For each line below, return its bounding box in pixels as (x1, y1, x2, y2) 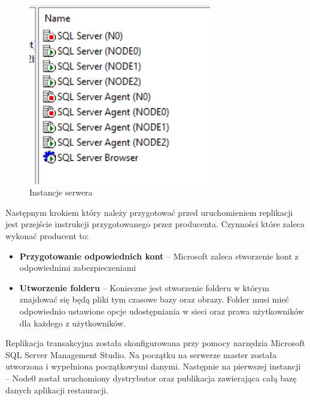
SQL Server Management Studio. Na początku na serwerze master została (5, 348, 276, 361)
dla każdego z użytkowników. (19, 316, 126, 329)
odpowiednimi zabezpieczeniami (19, 261, 136, 274)
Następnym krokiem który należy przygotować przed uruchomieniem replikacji (5, 206, 293, 218)
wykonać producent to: (5, 230, 89, 242)
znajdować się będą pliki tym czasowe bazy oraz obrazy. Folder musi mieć (19, 293, 289, 306)
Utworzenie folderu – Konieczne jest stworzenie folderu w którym (19, 281, 269, 294)
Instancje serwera (29, 186, 93, 199)
